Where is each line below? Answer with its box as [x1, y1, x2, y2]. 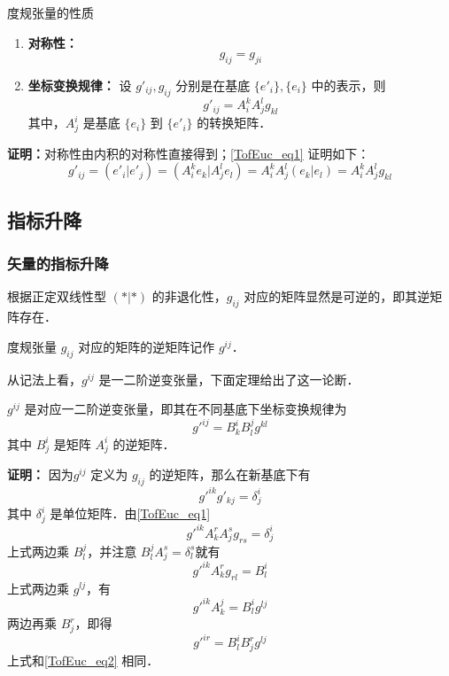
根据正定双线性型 [7, 287, 106, 306]
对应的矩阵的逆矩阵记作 [78, 337, 215, 355]
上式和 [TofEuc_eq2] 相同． [7, 651, 159, 670]
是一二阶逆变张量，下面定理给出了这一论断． [98, 369, 360, 388]
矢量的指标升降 [7, 253, 109, 275]
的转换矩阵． [197, 113, 272, 132]
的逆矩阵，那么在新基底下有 [149, 465, 311, 484]
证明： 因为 [7, 465, 74, 484]
